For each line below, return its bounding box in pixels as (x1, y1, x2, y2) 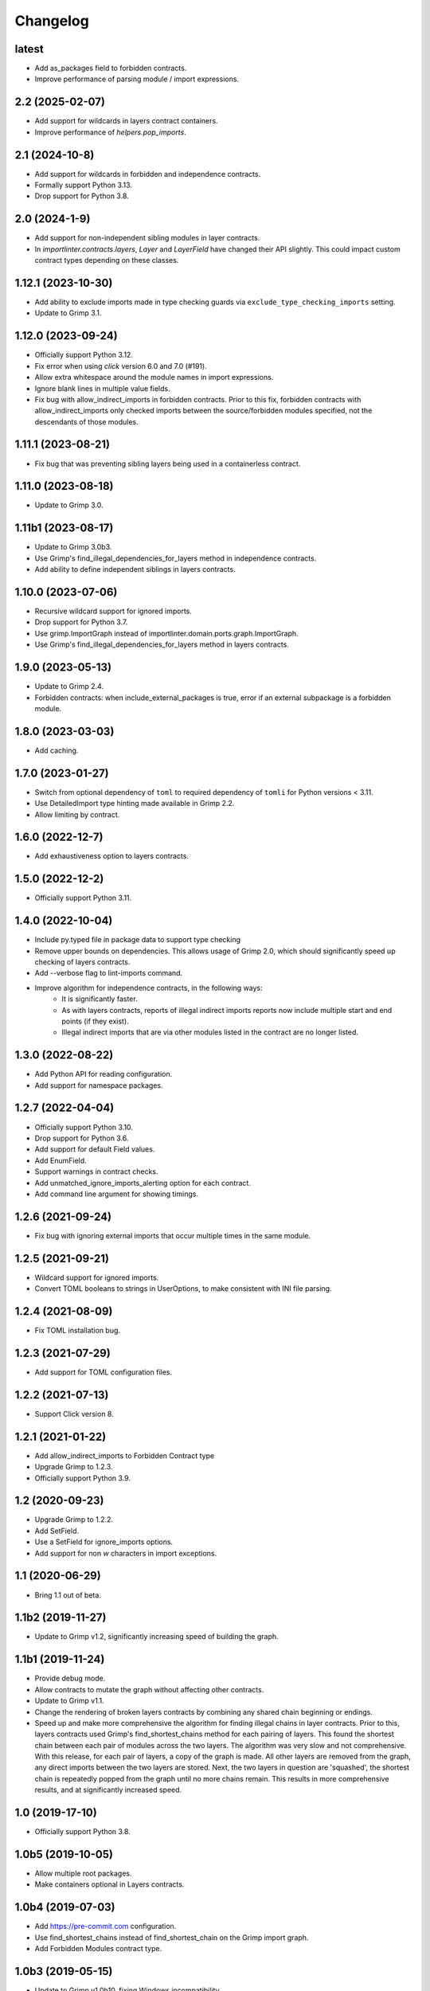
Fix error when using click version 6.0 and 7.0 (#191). (34, 361, 207, 370)
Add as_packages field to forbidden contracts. (34, 64, 187, 73)
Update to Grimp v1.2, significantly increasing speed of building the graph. (34, 1632, 279, 1641)
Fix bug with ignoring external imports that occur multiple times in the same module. (34, 1230, 311, 1240)
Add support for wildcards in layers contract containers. (34, 116, 218, 126)
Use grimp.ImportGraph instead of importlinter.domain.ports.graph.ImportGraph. (34, 628, 299, 638)
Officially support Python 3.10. (34, 1122, 133, 1132)
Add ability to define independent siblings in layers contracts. (34, 565, 236, 574)
